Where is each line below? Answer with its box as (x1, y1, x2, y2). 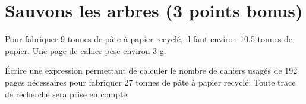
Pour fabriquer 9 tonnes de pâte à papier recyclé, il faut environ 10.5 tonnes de (5, 33, 292, 45)
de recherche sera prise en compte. (5, 87, 130, 100)
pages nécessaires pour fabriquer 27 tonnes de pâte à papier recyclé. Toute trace (5, 75, 296, 88)
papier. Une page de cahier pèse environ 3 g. (5, 44, 166, 56)
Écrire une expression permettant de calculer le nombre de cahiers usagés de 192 (5, 64, 298, 77)
